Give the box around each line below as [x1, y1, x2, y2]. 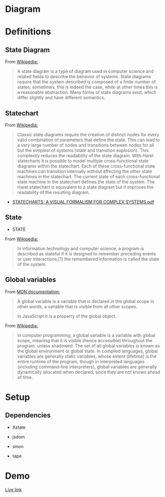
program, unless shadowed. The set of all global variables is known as [17, 342, 160, 349]
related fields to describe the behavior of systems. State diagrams [17, 74, 151, 80]
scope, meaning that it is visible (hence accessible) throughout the [17, 337, 153, 343]
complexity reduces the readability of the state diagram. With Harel [17, 153, 154, 159]
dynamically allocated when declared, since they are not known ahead [17, 369, 161, 375]
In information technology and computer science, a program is [17, 246, 144, 251]
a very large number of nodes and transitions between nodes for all [17, 142, 154, 148]
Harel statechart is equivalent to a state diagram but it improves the [17, 184, 154, 190]
